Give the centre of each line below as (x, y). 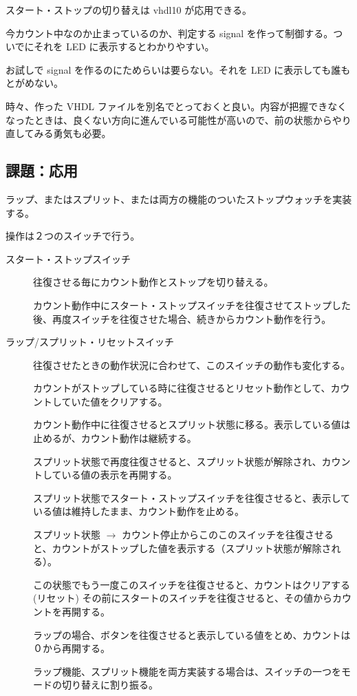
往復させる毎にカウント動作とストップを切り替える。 (153, 282)
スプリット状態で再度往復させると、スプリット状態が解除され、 (177, 461)
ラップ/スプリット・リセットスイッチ (90, 342)
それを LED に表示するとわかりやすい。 (124, 46)
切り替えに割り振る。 (110, 685)
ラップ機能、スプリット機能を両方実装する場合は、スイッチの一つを (187, 671)
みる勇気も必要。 (73, 133)
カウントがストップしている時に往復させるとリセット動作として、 (182, 388)
